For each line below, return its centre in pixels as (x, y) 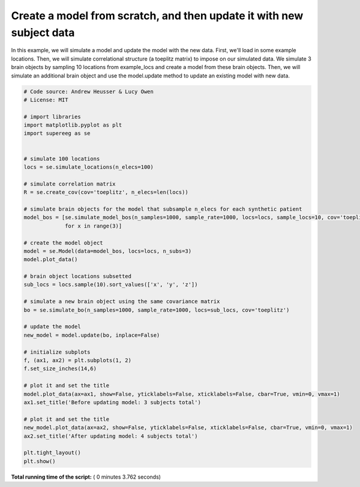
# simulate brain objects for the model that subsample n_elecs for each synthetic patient (163, 209)
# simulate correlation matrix (70, 184)
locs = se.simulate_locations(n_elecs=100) (89, 167)
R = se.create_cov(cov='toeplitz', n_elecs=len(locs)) (106, 192)
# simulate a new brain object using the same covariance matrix (122, 301)
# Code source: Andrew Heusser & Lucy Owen (89, 91)
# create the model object (63, 243)
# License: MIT (46, 100)
